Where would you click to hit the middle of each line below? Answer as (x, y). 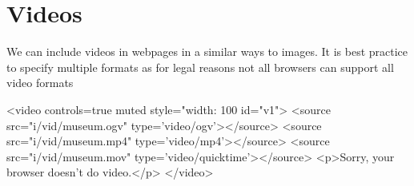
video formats (40, 83)
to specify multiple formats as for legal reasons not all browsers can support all (200, 67)
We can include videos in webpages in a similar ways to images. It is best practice (207, 51)
